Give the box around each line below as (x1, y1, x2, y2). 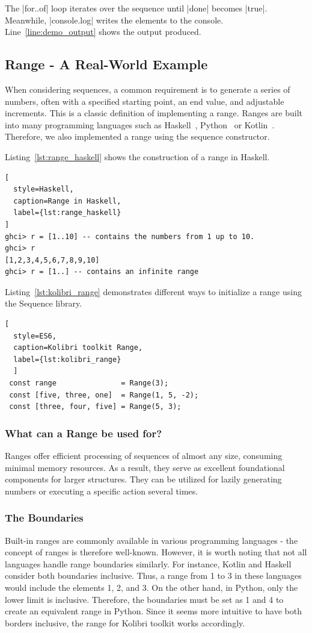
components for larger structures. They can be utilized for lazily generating (5, 473, 282, 485)
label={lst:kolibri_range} (13, 355, 121, 364)
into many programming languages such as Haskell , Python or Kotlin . (5, 118, 275, 131)
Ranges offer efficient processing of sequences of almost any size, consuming (5, 449, 283, 462)
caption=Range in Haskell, (13, 196, 121, 205)
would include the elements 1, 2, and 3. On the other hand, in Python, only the (5, 581, 298, 594)
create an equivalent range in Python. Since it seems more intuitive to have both (5, 605, 302, 617)
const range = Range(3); (9, 379, 169, 388)
